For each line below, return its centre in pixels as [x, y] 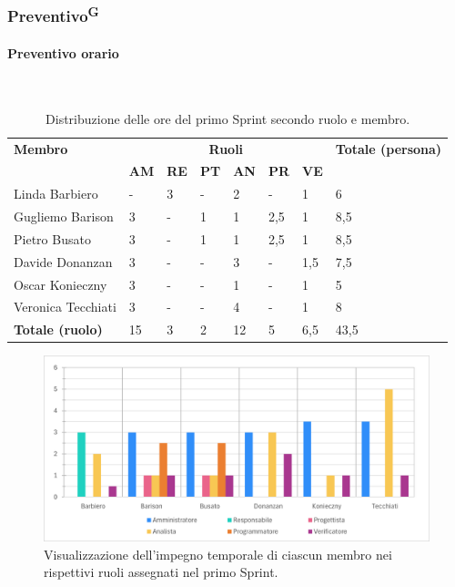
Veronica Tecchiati [65, 307]
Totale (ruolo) [58, 330]
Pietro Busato [52, 238]
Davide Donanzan [63, 261]
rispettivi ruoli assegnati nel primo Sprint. [161, 572]
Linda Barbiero [56, 194]
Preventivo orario [63, 52]
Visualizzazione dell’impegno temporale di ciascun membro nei [218, 554]
